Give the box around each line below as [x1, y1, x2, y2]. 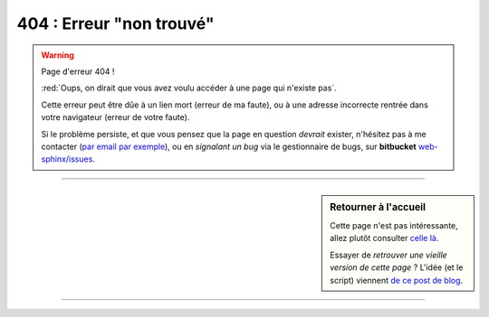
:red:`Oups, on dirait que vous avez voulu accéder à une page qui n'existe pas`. [41, 82, 337, 94]
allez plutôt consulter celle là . [330, 233, 439, 244]
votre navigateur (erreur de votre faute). [41, 112, 190, 123]
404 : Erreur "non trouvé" [16, 14, 215, 33]
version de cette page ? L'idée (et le [330, 262, 464, 273]
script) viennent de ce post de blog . [330, 275, 464, 285]
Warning [41, 50, 74, 61]
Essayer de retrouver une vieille [330, 249, 447, 260]
